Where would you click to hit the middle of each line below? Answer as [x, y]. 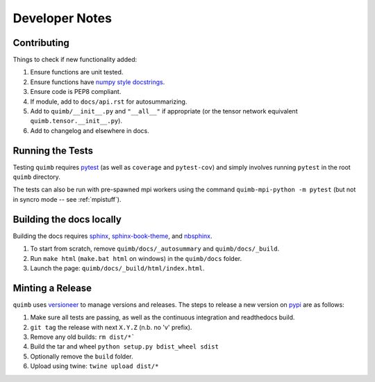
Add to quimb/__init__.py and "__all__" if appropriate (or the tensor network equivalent [164, 111]
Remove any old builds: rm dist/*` [83, 337]
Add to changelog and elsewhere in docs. [90, 130]
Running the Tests [53, 151]
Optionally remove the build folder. [82, 356]
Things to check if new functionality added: [75, 60]
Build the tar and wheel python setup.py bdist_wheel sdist [124, 347]
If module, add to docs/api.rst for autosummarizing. [109, 102]
